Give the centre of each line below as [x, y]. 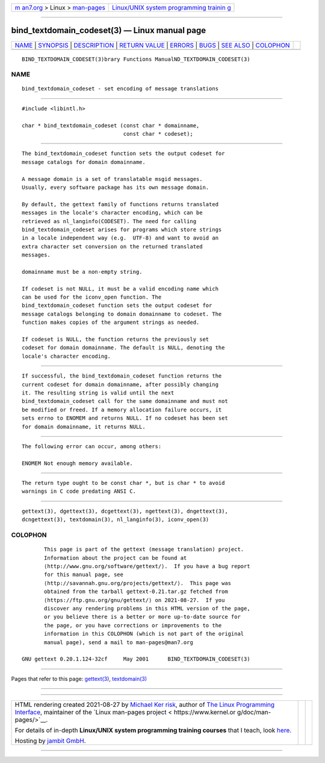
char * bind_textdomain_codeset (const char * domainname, [111, 125]
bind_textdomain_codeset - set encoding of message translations [120, 89]
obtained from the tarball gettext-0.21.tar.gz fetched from [136, 592]
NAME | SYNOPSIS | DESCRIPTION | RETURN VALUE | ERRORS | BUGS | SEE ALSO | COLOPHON [152, 45]
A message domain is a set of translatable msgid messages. [112, 179]
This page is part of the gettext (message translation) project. [144, 549]
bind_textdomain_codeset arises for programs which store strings [122, 230]
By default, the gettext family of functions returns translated [120, 204]
